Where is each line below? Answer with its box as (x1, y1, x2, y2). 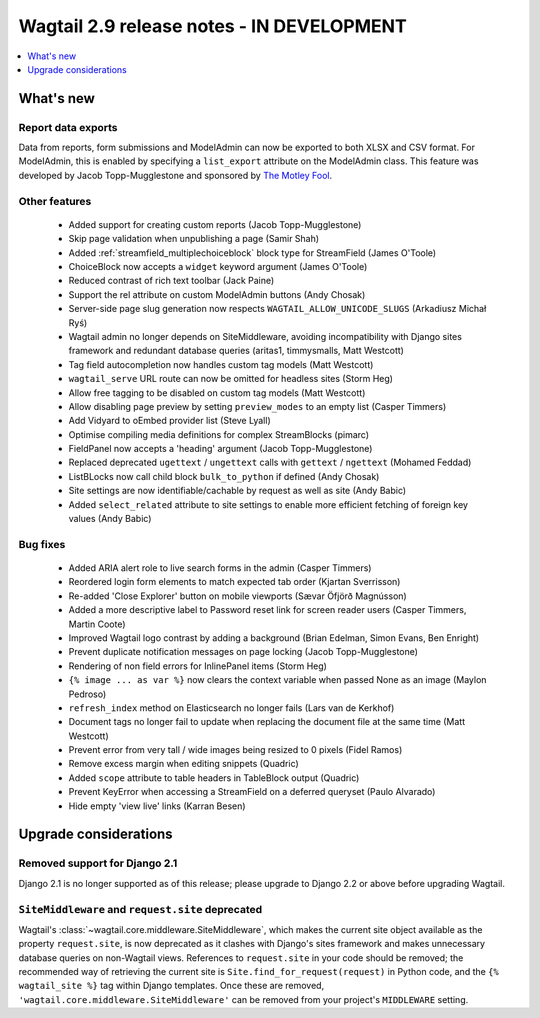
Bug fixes (18, 537, 66, 551)
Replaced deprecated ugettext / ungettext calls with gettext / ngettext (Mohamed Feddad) (68, 456, 472, 469)
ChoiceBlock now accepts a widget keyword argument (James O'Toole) (68, 261, 368, 272)
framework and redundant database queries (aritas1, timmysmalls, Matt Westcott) (68, 345, 405, 357)
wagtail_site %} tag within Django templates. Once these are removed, (18, 980, 325, 992)
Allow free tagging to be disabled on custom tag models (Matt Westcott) (68, 386, 366, 399)
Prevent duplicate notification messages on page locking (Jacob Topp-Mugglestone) (68, 646, 419, 658)
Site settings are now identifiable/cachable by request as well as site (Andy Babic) (68, 485, 407, 497)
